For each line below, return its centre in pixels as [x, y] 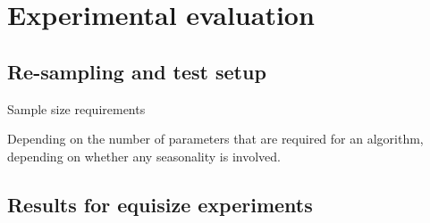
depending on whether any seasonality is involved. [144, 156]
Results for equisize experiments [160, 204]
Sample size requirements [76, 108]
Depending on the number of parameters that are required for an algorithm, [215, 139]
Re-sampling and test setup [137, 71]
